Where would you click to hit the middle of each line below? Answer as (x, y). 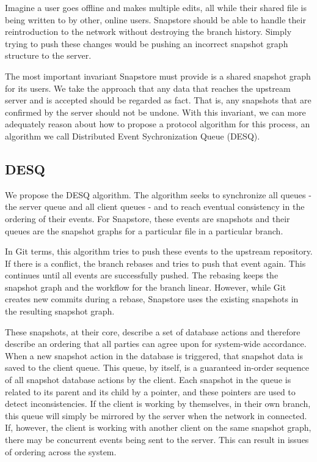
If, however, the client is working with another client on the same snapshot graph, (158, 427)
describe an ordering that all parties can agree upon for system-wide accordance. (156, 344)
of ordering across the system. (61, 451)
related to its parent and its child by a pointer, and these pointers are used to (150, 391)
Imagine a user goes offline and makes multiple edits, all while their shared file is (156, 7)
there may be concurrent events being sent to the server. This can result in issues (157, 440)
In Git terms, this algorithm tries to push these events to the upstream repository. (159, 251)
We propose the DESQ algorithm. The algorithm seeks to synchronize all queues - (158, 194)
